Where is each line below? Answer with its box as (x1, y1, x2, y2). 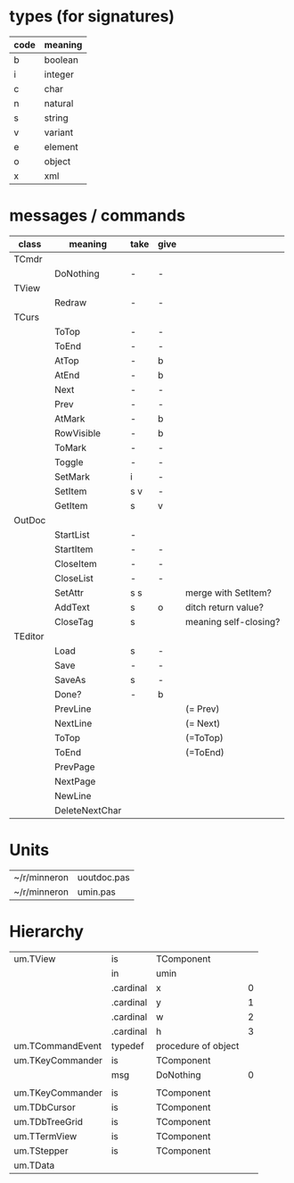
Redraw (54, 296, 87, 309)
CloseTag (54, 615, 94, 628)
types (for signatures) (9, 6, 176, 27)
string (44, 112, 69, 124)
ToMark (54, 441, 87, 454)
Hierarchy (9, 921, 85, 941)
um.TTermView (13, 1129, 78, 1142)
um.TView (13, 953, 56, 965)
